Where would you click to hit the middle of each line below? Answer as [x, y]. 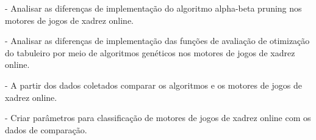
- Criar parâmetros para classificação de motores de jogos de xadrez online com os [158, 118]
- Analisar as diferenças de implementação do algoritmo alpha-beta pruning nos [153, 8]
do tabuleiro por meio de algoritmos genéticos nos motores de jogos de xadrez [150, 52]
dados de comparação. [46, 129]
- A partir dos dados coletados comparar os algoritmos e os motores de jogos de [153, 85]
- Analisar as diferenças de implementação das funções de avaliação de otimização [157, 41]
